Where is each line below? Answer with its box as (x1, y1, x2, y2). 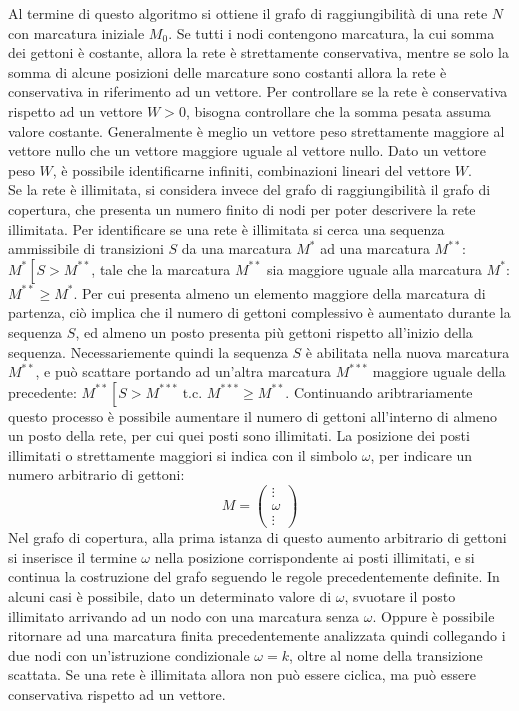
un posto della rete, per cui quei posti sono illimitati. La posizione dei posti (8, 425, 470, 446)
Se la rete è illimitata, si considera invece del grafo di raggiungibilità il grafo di (8, 179, 491, 200)
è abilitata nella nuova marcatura (305, 341, 510, 362)
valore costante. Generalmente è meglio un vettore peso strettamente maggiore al (8, 120, 505, 141)
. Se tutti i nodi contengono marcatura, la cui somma (168, 22, 495, 43)
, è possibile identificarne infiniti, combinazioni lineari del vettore (52, 159, 451, 180)
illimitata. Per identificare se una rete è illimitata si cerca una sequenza (8, 218, 445, 239)
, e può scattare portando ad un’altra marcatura (35, 361, 331, 382)
